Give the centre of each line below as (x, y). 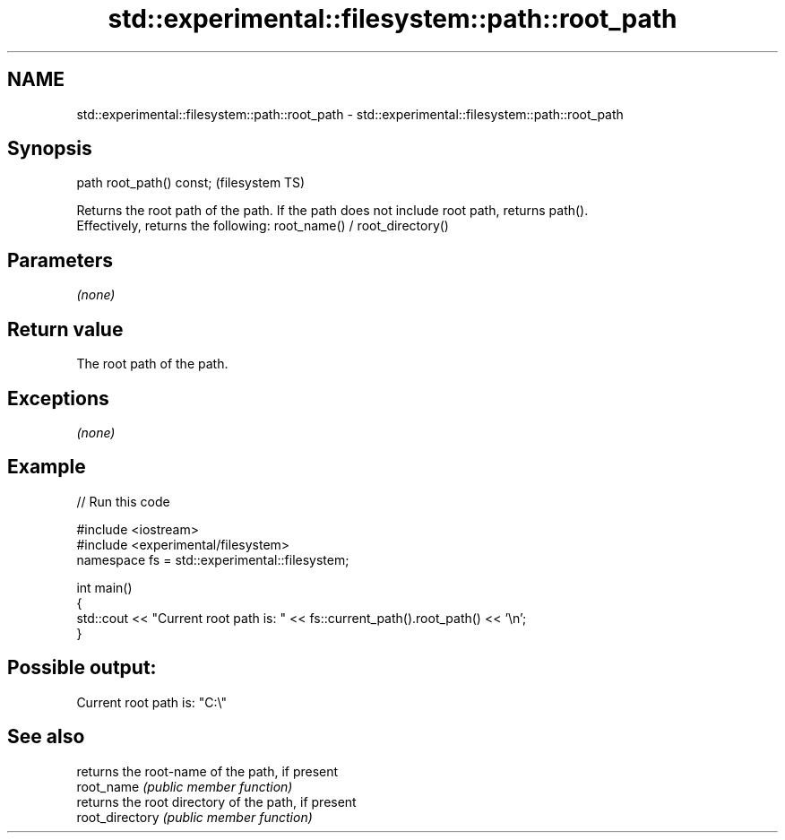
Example (47, 467)
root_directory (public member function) (194, 817)
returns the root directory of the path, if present (216, 801)
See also (46, 737)
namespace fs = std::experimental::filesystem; (213, 559)
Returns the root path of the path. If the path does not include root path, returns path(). (332, 211)
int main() (104, 587)
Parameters (60, 260)
